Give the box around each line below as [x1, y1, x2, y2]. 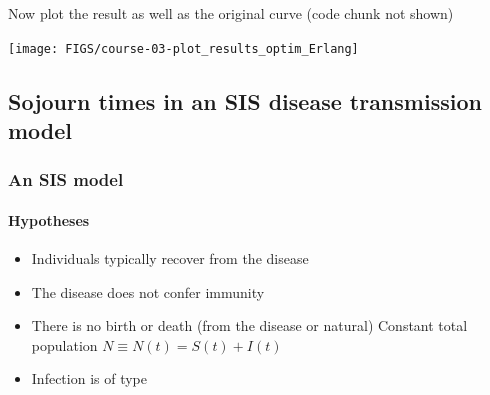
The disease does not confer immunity [31, 281, 265, 302]
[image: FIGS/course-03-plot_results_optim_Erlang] [8, 41, 359, 56]
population [31, 334, 98, 355]
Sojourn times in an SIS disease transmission [8, 85, 482, 116]
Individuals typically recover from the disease [31, 248, 309, 269]
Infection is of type [31, 368, 147, 389]
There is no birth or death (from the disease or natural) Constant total [31, 315, 468, 336]
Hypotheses [8, 209, 90, 230]
